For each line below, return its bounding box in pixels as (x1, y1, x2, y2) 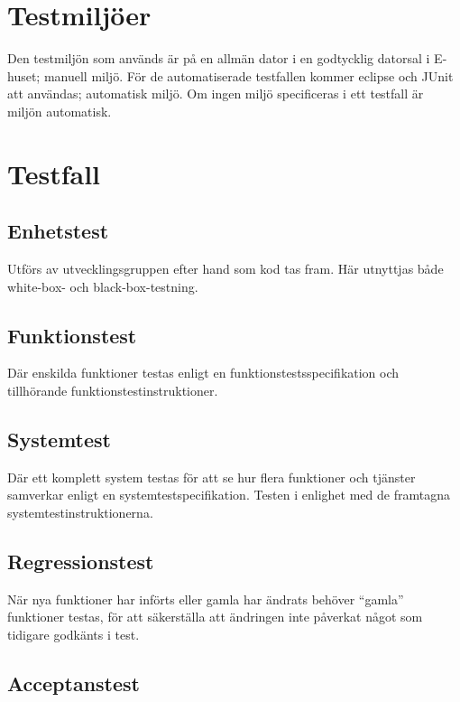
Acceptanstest (7, 669, 140, 697)
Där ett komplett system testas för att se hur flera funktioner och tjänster (7, 467, 416, 486)
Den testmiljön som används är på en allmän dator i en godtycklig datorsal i (7, 49, 430, 68)
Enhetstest (7, 217, 109, 245)
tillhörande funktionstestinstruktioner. (7, 381, 218, 400)
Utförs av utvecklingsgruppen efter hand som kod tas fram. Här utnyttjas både (7, 259, 444, 278)
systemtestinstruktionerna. (7, 503, 153, 522)
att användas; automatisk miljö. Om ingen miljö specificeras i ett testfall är (7, 84, 424, 103)
